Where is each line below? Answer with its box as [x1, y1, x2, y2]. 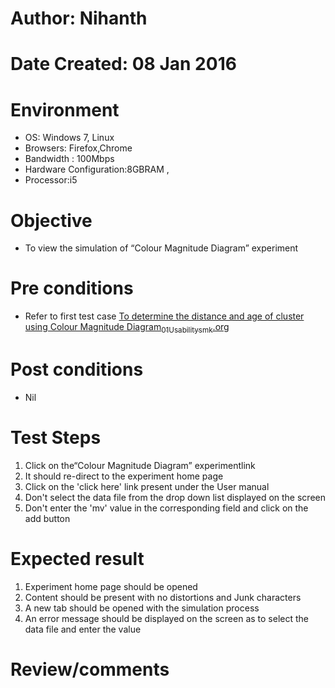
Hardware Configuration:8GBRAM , [24, 163, 170, 176]
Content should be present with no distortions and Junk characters [24, 591, 302, 603]
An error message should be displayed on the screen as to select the [24, 612, 309, 624]
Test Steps [10, 427, 102, 449]
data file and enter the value [24, 623, 142, 635]
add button [24, 512, 71, 524]
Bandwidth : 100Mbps [24, 153, 115, 165]
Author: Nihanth [10, 7, 148, 30]
